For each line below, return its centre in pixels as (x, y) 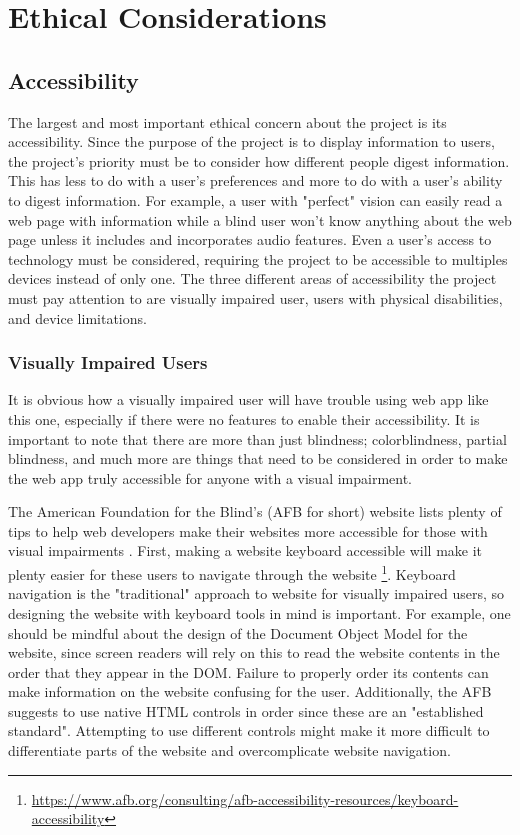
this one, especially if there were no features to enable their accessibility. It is (244, 418)
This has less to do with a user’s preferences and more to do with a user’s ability (255, 180)
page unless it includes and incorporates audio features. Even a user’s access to (250, 239)
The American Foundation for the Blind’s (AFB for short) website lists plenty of (255, 511)
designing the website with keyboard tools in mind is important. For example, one (259, 612)
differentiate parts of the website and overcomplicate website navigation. (229, 750)
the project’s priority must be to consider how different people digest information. (259, 160)
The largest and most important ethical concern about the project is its (227, 121)
